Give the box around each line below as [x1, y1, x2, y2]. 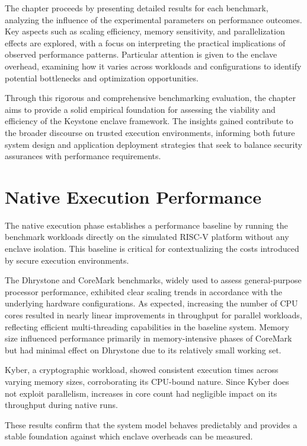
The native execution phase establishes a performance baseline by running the [5, 219, 288, 231]
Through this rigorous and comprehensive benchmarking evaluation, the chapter [5, 91, 296, 104]
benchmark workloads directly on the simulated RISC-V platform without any [5, 230, 289, 243]
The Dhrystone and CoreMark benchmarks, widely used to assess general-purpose [5, 274, 302, 286]
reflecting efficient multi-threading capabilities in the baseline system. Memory [5, 320, 289, 333]
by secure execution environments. [5, 254, 129, 266]
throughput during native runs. [5, 398, 118, 411]
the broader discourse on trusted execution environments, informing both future [5, 126, 295, 138]
